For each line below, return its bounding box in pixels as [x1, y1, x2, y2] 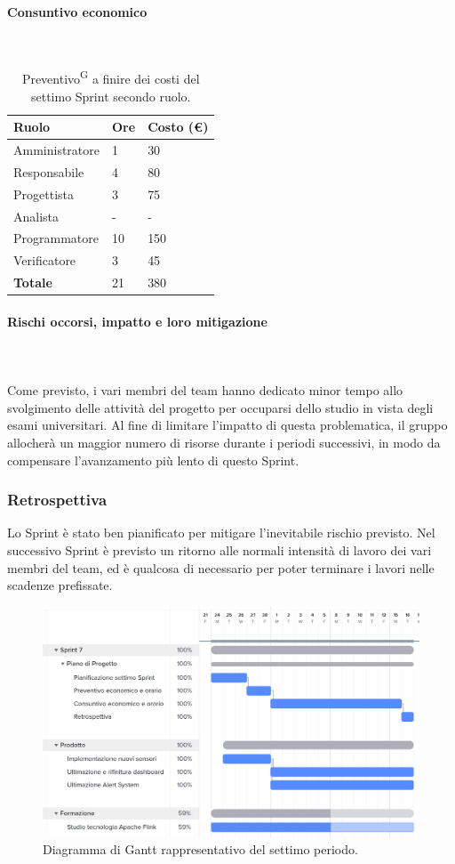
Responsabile [13, 162, 84, 181]
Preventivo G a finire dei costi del [21, 67, 200, 88]
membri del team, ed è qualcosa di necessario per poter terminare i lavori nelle [7, 558, 435, 577]
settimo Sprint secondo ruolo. [30, 86, 191, 105]
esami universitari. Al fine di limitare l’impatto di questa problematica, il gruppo [7, 416, 448, 434]
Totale [13, 273, 52, 292]
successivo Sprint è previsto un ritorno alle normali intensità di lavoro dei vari [7, 541, 432, 559]
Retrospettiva [7, 489, 108, 511]
